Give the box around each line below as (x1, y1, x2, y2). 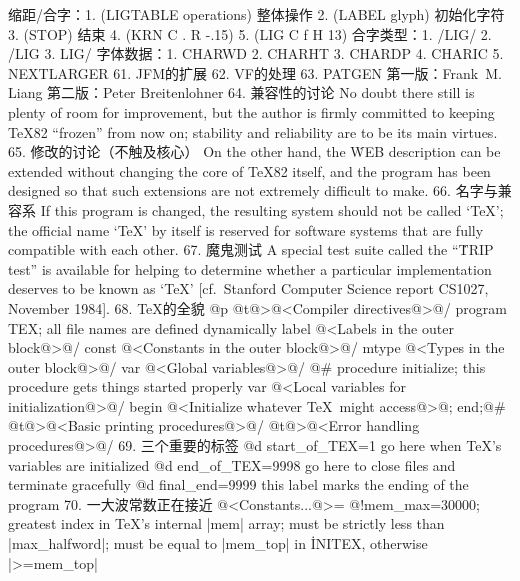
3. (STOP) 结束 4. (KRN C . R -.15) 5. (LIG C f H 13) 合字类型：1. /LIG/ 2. (8, 23, 492, 44)
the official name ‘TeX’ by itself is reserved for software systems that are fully (8, 219, 484, 240)
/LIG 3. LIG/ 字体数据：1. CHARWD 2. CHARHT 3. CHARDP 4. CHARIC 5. (8, 43, 504, 64)
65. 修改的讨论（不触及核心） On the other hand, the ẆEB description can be (8, 141, 501, 162)
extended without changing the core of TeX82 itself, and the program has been (8, 160, 491, 181)
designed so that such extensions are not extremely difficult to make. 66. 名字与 (8, 180, 498, 201)
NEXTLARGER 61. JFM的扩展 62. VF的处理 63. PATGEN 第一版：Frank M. (8, 62, 502, 83)
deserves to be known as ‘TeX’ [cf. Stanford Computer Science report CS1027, (8, 278, 489, 299)
